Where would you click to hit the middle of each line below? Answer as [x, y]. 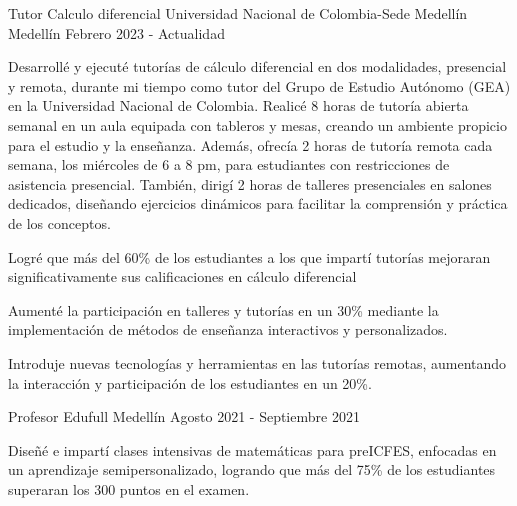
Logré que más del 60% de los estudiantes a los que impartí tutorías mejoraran [249, 256]
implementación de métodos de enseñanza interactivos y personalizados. [228, 329]
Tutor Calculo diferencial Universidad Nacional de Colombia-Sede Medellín [238, 13]
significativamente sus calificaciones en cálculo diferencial [182, 276]
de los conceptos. [59, 222]
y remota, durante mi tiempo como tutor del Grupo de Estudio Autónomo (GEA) [259, 85]
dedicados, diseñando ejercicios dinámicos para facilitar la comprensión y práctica [258, 203]
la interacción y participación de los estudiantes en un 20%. [190, 382]
